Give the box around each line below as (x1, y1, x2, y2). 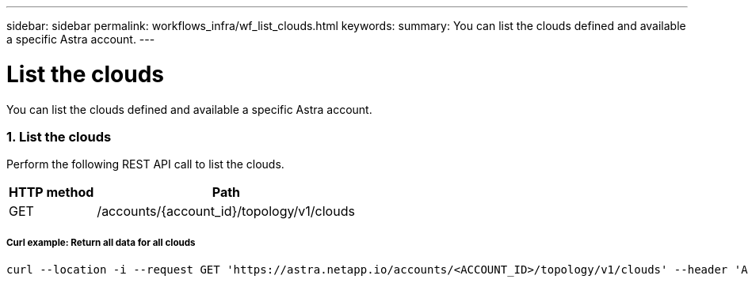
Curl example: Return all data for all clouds (6, 236, 196, 248)
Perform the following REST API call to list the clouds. (6, 157, 284, 172)
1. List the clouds (6, 128, 112, 145)
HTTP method (9, 184, 94, 201)
